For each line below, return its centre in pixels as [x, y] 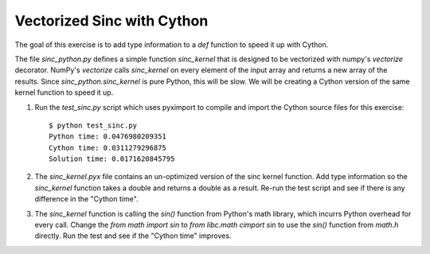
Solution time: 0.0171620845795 [112, 159]
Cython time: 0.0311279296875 [108, 148]
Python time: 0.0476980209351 [108, 137]
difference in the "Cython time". [86, 199]
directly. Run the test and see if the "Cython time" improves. [133, 236]
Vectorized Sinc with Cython [111, 21]
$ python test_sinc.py [93, 125]
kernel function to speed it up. [64, 92]
